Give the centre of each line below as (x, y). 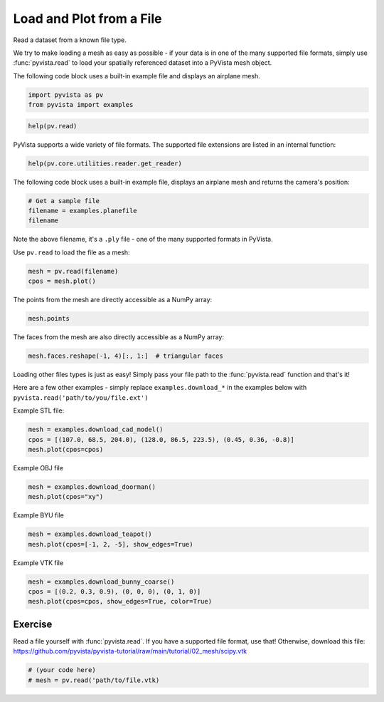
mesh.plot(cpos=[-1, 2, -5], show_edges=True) (111, 544)
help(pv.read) (53, 126)
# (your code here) (62, 670)
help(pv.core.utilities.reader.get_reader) (105, 163)
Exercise (33, 624)
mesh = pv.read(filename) (73, 271)
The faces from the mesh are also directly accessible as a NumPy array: (118, 337)
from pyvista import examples (81, 105)
